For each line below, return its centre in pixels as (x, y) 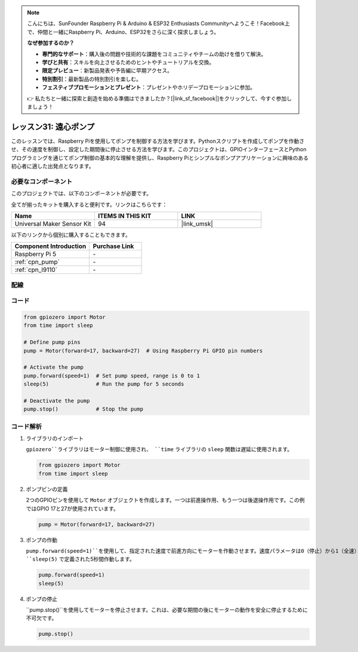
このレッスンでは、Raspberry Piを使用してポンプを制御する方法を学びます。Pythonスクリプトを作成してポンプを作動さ (158, 141)
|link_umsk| (197, 224)
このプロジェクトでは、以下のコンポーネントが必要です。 (81, 194)
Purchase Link (113, 246)
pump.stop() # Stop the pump (83, 409)
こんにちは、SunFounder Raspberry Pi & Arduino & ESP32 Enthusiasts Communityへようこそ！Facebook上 (159, 23)
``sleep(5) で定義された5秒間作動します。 (81, 559)
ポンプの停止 (42, 599)
